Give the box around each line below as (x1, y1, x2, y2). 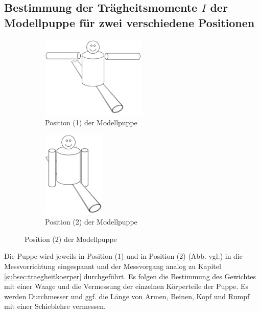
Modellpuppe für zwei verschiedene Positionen (4, 14, 255, 30)
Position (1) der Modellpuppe (45, 117, 137, 127)
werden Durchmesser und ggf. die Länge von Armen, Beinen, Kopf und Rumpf (4, 290, 250, 301)
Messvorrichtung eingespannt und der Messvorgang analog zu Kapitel (4, 260, 221, 271)
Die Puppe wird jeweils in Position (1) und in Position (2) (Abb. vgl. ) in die (4, 251, 243, 261)
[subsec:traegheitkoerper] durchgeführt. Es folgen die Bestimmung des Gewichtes (4, 271, 256, 281)
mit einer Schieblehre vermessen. (4, 301, 106, 311)
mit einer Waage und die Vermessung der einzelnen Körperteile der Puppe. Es (4, 281, 249, 292)
